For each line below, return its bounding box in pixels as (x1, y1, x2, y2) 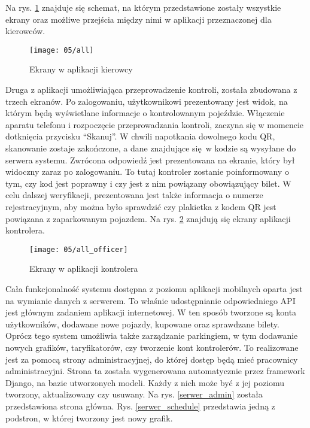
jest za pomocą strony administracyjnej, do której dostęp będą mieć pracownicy (5, 353, 298, 365)
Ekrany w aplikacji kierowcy (29, 63, 133, 75)
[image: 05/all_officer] (29, 245, 128, 254)
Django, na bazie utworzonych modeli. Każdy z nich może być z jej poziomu (5, 376, 285, 388)
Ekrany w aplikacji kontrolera (29, 262, 138, 275)
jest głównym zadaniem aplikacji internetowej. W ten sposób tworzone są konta (5, 306, 297, 318)
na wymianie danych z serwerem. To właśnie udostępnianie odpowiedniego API (5, 294, 296, 306)
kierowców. (5, 25, 45, 37)
